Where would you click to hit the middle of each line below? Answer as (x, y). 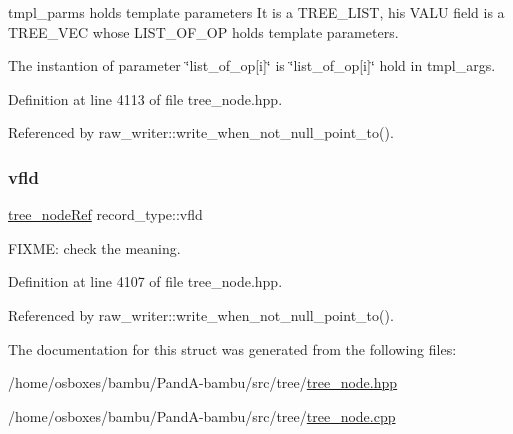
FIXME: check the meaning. (94, 247)
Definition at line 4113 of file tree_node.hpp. (145, 98)
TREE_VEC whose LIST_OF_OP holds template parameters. (203, 31)
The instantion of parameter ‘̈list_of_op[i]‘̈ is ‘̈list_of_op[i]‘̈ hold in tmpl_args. (252, 65)
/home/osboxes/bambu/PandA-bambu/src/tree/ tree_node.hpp (203, 382)
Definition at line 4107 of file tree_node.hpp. (145, 281)
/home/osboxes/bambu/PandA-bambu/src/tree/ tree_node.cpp (202, 415)
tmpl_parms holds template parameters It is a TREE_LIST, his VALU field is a (256, 12)
